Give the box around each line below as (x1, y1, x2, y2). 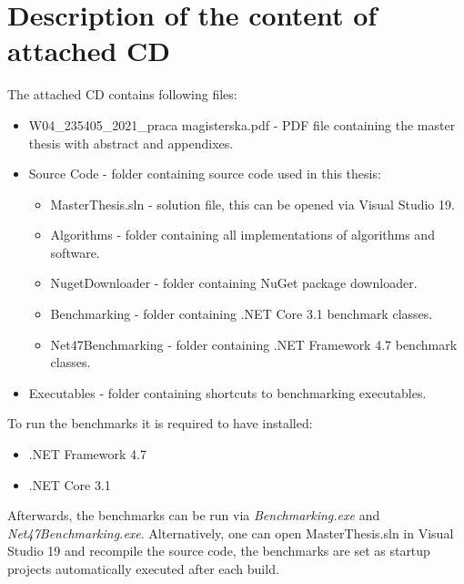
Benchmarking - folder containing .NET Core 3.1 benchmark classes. (50, 304, 433, 323)
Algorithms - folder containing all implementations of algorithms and (50, 225, 435, 244)
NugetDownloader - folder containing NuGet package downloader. (50, 273, 418, 292)
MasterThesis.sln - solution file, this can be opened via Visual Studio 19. (50, 194, 455, 213)
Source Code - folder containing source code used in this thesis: (28, 164, 381, 183)
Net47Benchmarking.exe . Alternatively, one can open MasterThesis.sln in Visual (7, 523, 454, 542)
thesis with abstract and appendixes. (28, 133, 234, 152)
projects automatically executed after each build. (7, 559, 279, 578)
